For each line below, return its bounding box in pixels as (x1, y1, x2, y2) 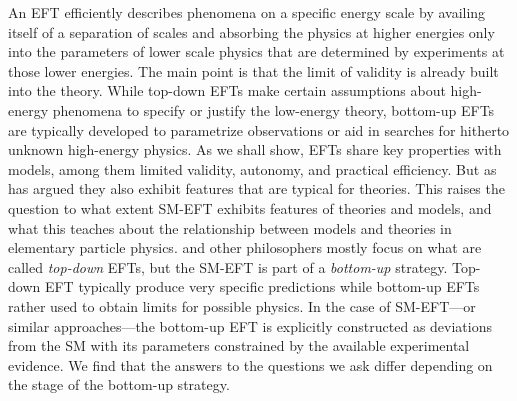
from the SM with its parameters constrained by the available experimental (8, 335, 470, 356)
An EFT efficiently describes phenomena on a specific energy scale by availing (8, 2, 486, 22)
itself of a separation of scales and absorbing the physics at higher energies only (8, 21, 495, 42)
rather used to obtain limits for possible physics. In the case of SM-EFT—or (8, 295, 476, 316)
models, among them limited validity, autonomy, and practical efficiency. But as (8, 158, 497, 179)
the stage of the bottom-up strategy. (8, 374, 230, 395)
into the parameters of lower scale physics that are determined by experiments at (8, 41, 505, 62)
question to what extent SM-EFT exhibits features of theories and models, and (8, 197, 492, 218)
